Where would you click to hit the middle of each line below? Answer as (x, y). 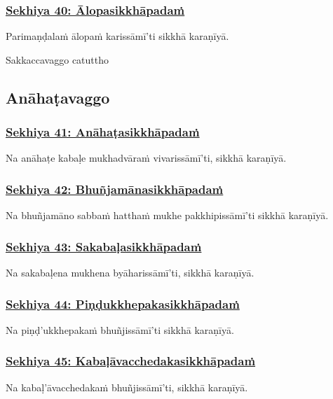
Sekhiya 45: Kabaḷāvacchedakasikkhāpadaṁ (131, 361)
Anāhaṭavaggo (58, 97)
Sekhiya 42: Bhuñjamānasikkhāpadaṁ (115, 189)
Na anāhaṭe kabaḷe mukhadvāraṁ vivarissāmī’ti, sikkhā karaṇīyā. (146, 158)
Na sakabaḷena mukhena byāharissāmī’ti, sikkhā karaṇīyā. (130, 273)
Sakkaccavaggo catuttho (57, 59)
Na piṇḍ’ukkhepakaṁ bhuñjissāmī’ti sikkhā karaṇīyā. (120, 329)
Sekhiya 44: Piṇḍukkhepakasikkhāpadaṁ (123, 303)
